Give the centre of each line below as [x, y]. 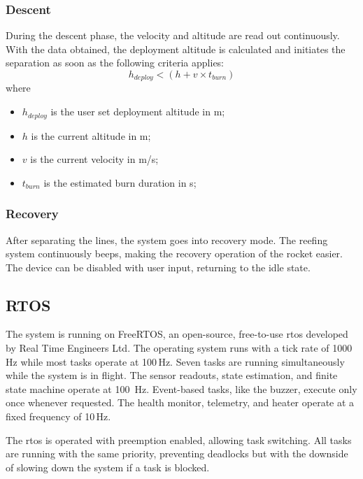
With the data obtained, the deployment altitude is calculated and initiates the [176, 49]
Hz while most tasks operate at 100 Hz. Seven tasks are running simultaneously [175, 361]
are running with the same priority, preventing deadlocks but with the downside [177, 453]
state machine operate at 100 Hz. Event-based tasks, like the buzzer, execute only [181, 388]
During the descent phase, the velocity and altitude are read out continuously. [173, 35]
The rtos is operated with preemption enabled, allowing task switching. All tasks [179, 439]
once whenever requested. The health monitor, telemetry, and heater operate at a [180, 402]
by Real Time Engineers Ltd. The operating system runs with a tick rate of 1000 [179, 348]
